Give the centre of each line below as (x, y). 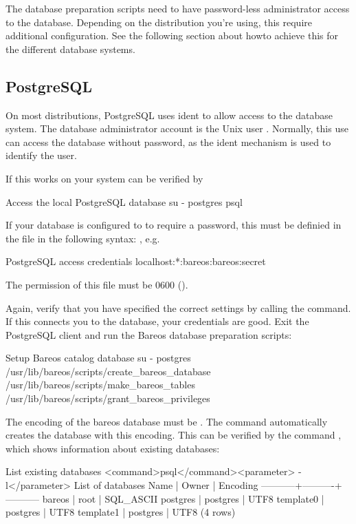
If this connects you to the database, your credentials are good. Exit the (157, 321)
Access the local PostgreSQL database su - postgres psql (124, 201)
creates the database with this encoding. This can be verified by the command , (174, 435)
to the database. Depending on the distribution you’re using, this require (159, 22)
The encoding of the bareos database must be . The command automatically (167, 421)
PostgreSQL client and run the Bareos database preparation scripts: (149, 334)
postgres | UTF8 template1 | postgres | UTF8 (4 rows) (121, 512)
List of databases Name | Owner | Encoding (166, 485)
